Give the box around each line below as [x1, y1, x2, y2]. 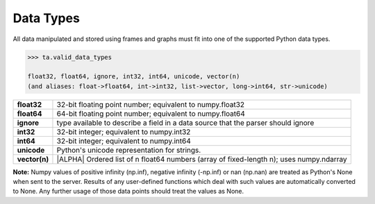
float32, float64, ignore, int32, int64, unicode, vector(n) [27, 73, 240, 80]
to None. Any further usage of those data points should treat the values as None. [12, 187, 244, 196]
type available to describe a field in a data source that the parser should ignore [56, 118, 315, 128]
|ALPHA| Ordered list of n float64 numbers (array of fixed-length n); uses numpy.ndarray [56, 154, 347, 164]
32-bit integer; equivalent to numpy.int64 [56, 136, 191, 146]
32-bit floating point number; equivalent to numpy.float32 [56, 99, 245, 109]
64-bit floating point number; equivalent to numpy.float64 [56, 108, 246, 118]
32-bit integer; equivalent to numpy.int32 [56, 127, 191, 137]
